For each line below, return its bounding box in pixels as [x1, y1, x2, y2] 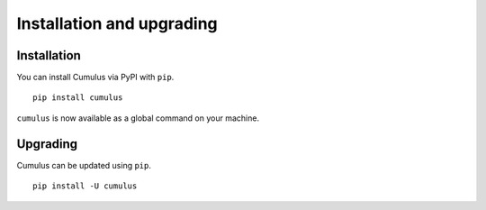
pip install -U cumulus [32, 181, 138, 191]
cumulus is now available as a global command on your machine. [16, 113, 260, 123]
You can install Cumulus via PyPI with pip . [16, 72, 175, 83]
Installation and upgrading [16, 14, 218, 33]
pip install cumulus [32, 93, 123, 103]
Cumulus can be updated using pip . [16, 160, 152, 170]
